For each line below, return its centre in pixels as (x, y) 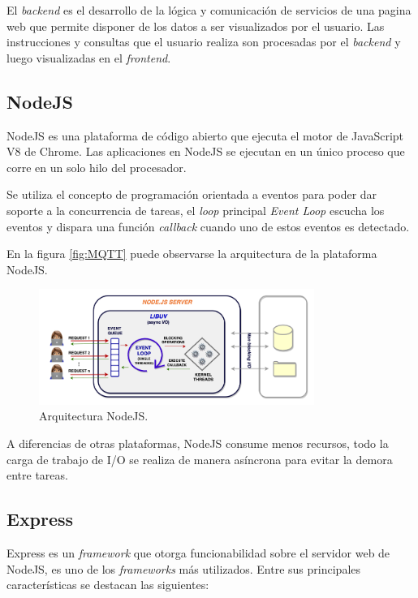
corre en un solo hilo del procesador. (97, 167)
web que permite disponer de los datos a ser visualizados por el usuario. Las (196, 26)
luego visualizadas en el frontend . (89, 57)
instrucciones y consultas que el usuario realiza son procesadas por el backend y (204, 42)
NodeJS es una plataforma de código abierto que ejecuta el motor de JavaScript (205, 135)
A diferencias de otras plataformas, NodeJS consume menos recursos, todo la (198, 443)
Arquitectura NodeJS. (94, 416)
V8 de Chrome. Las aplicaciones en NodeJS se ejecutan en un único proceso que (206, 151)
